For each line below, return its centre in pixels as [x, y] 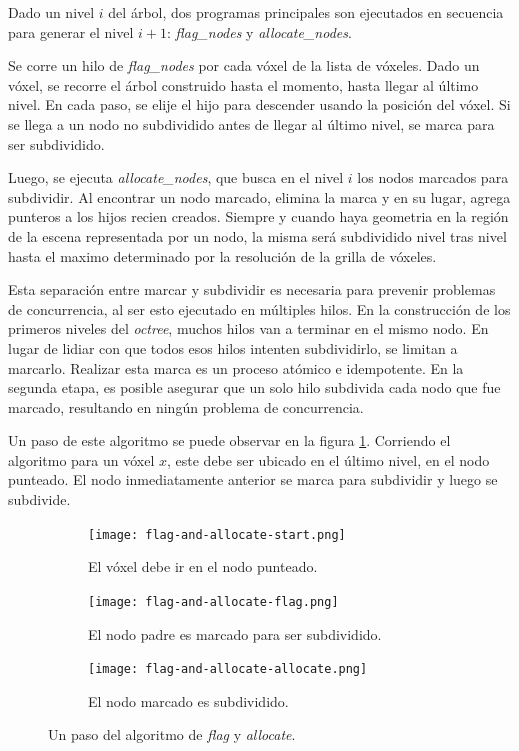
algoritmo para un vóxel [81, 459]
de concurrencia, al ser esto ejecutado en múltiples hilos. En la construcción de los [259, 308]
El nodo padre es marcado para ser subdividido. [235, 633]
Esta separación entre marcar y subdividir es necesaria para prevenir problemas [252, 289]
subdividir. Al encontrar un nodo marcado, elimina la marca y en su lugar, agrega [259, 196]
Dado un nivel [51, 12]
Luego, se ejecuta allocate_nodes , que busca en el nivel [176, 177]
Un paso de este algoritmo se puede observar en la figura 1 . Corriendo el [229, 440]
